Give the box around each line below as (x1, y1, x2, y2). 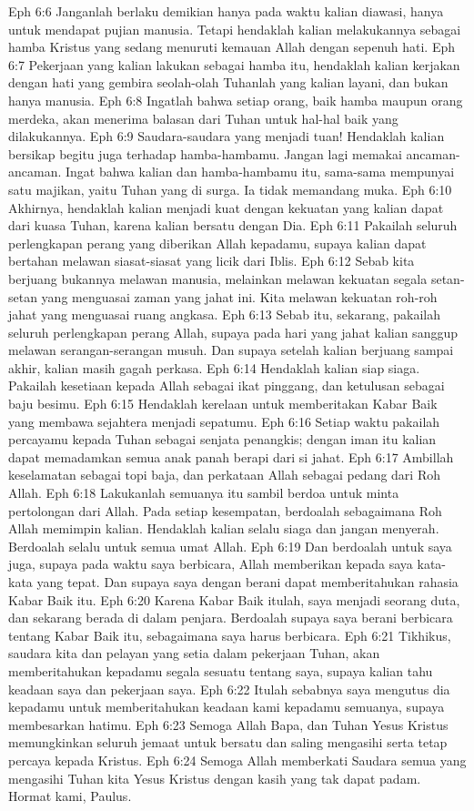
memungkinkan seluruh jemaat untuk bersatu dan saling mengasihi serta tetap (8, 733, 448, 752)
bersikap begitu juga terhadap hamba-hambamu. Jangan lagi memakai (8, 144, 402, 163)
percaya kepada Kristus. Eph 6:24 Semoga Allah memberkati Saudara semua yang (8, 750, 467, 769)
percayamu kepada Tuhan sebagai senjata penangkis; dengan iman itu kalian (8, 430, 437, 449)
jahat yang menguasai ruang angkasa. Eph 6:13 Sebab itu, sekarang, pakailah (8, 305, 441, 324)
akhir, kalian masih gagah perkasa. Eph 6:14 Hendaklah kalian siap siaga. (8, 358, 420, 377)
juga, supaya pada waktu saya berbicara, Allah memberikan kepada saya (8, 554, 413, 573)
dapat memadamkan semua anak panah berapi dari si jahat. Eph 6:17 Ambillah (8, 447, 454, 466)
